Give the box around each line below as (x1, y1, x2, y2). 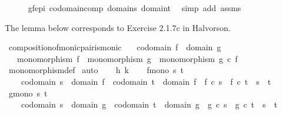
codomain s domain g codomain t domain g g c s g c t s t (21, 98, 278, 110)
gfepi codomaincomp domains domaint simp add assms (28, 2, 241, 13)
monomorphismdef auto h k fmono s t (8, 64, 184, 76)
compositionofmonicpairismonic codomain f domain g (8, 41, 221, 53)
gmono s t (8, 87, 48, 99)
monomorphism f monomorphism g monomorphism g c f (16, 52, 238, 64)
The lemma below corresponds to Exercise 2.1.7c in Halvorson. (5, 21, 231, 33)
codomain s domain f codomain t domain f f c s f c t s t (21, 75, 271, 87)
